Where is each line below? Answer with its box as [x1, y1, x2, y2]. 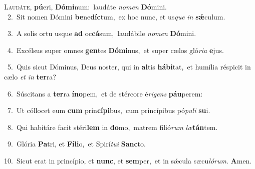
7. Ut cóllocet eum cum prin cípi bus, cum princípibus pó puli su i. [7, 105, 210, 115]
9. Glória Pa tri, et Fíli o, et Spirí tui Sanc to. [7, 138, 146, 149]
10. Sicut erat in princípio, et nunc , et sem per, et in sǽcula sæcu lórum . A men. [4, 155, 252, 165]
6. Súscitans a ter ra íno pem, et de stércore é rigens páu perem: [7, 88, 203, 98]
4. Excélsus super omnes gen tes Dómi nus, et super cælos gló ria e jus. [7, 44, 224, 55]
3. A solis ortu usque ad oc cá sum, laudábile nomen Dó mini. [7, 28, 196, 38]
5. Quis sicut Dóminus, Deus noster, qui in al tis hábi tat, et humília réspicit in [7, 61, 251, 72]
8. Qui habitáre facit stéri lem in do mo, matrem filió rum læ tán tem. [7, 121, 218, 132]
